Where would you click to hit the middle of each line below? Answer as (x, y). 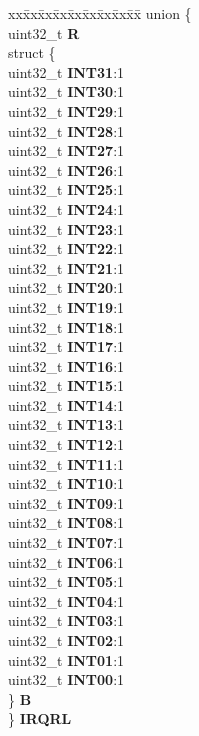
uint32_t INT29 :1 (66, 110)
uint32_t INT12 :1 (66, 444)
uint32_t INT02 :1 (66, 640)
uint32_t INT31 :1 (66, 71)
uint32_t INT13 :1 (66, 424)
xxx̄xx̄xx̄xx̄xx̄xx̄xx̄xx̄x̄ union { (100, 13)
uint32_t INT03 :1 (66, 620)
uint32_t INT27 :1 (66, 150)
